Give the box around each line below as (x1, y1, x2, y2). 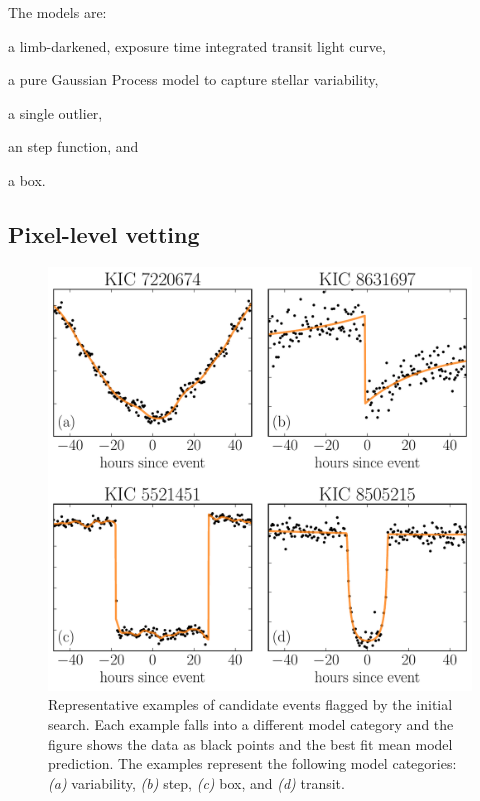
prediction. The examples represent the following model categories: (48, 753, 457, 774)
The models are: (8, 2, 107, 22)
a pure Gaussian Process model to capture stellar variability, (8, 69, 379, 90)
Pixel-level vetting (8, 218, 200, 249)
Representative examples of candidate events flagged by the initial (48, 694, 453, 715)
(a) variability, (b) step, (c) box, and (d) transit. (48, 772, 345, 793)
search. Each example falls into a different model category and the (48, 713, 454, 734)
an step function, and (8, 136, 139, 157)
